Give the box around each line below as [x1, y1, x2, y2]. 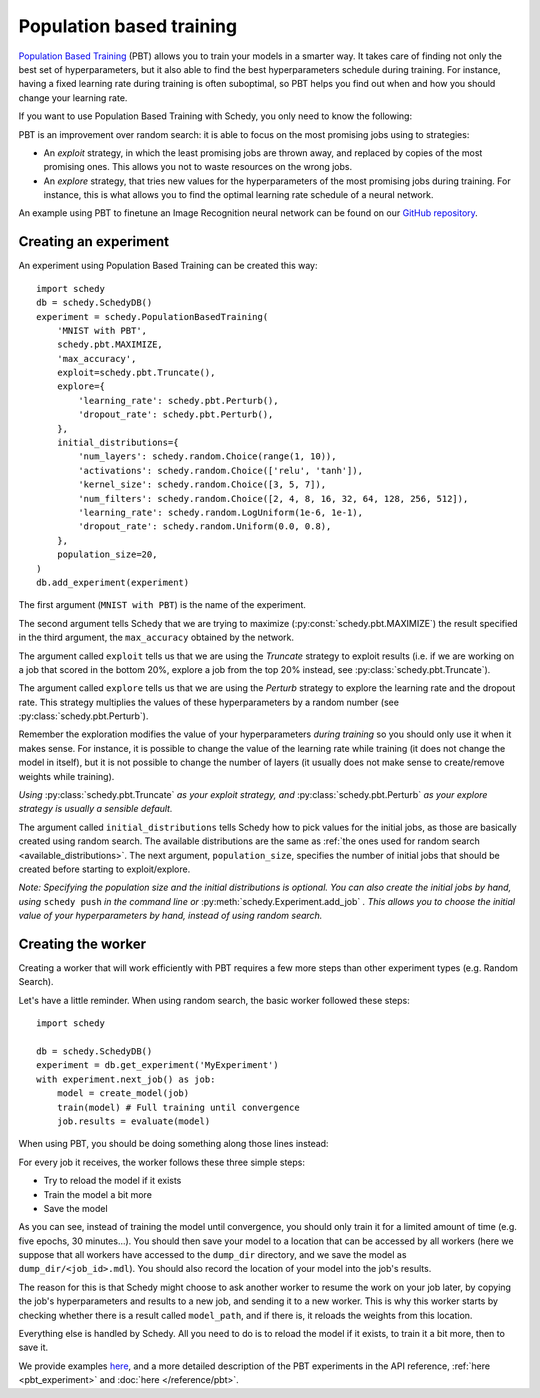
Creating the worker [18, 935, 147, 952]
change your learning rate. [18, 91, 128, 104]
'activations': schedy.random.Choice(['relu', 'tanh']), [78, 465, 364, 476]
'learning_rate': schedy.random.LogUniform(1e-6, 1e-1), [78, 507, 364, 518]
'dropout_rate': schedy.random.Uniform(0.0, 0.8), [78, 521, 332, 532]
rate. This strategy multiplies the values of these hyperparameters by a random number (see [18, 696, 400, 708]
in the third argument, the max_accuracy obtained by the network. [18, 631, 295, 644]
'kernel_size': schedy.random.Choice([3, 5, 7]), [78, 479, 327, 490]
